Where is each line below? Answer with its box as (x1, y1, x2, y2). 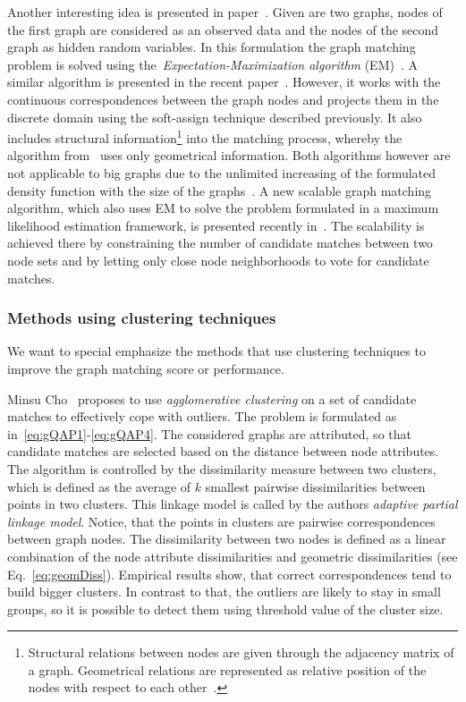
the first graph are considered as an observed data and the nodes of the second (7, 20, 439, 38)
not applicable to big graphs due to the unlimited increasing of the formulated (7, 164, 436, 182)
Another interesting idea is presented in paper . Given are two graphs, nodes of (7, 3, 443, 21)
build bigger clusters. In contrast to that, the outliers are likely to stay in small (7, 582, 441, 601)
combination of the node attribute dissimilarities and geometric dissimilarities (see (7, 546, 458, 565)
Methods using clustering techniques (7, 307, 276, 329)
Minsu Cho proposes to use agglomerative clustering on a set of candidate (7, 389, 417, 408)
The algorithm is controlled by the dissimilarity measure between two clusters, (7, 459, 436, 478)
